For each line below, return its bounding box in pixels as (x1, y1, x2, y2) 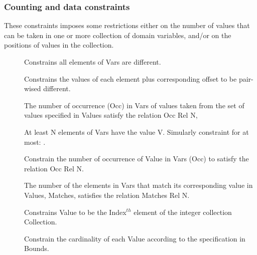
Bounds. (24, 243, 49, 253)
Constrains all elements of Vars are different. (24, 57, 161, 67)
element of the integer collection (134, 206, 232, 217)
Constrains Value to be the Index (24, 206, 126, 217)
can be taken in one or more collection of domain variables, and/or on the (4, 30, 231, 40)
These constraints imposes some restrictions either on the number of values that (4, 20, 250, 31)
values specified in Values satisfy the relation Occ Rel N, (24, 110, 198, 120)
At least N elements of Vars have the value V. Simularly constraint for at (24, 126, 249, 137)
